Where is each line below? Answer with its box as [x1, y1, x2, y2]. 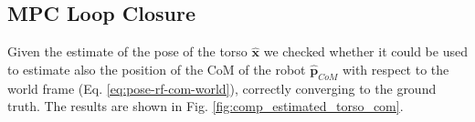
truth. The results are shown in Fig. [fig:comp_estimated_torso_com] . [7, 97, 404, 116]
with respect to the [342, 59, 449, 78]
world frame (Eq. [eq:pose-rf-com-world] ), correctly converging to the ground [7, 78, 437, 97]
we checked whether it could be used [263, 42, 468, 61]
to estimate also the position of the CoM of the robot [7, 59, 306, 78]
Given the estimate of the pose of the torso [7, 42, 248, 61]
